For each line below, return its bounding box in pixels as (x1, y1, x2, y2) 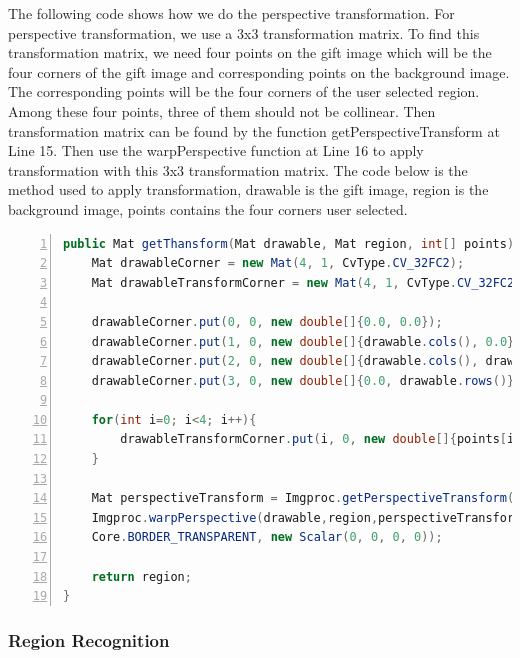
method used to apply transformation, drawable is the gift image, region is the (8, 179, 489, 200)
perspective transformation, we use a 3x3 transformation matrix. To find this (8, 22, 480, 43)
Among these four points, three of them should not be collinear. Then (8, 100, 436, 121)
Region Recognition (8, 627, 170, 652)
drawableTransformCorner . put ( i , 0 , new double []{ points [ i (120, 432, 515, 447)
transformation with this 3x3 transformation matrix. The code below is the (8, 159, 468, 180)
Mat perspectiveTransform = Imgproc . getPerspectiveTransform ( (91, 491, 515, 506)
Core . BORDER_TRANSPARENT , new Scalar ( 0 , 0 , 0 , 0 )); (91, 530, 443, 545)
